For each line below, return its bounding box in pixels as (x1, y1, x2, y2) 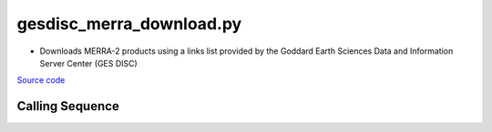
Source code (16, 75, 66, 86)
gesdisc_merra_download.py (16, 14, 242, 34)
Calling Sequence (16, 98, 120, 114)
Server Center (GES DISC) (39, 57, 138, 68)
